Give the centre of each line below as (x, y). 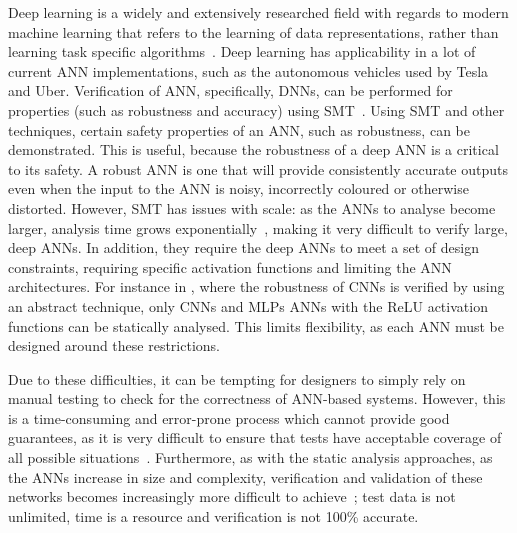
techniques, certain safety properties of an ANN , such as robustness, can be (239, 129)
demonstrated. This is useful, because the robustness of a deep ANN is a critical (253, 149)
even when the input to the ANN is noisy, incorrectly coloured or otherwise (238, 188)
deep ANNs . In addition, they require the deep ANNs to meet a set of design (243, 247)
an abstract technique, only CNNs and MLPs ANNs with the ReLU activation (248, 305)
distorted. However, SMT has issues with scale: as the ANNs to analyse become (252, 207)
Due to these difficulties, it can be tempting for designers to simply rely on (237, 378)
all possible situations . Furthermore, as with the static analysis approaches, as (250, 457)
